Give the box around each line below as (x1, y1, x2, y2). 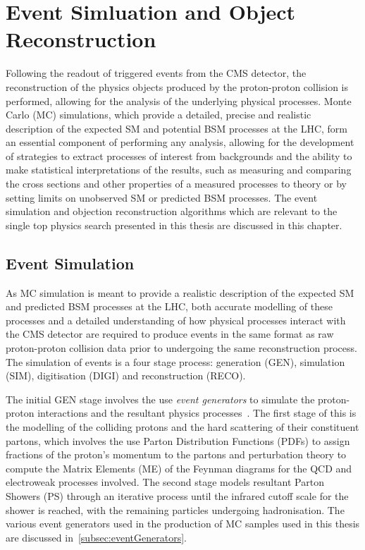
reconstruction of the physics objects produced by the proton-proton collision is (6, 79, 349, 94)
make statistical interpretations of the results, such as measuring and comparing (6, 162, 352, 177)
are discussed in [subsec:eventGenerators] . (6, 530, 187, 544)
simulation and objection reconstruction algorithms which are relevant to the (6, 204, 338, 219)
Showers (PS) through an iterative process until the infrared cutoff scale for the (6, 488, 349, 503)
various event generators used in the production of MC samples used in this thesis (6, 516, 360, 531)
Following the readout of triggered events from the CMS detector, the (6, 66, 307, 80)
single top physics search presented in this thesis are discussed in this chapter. (6, 217, 342, 232)
